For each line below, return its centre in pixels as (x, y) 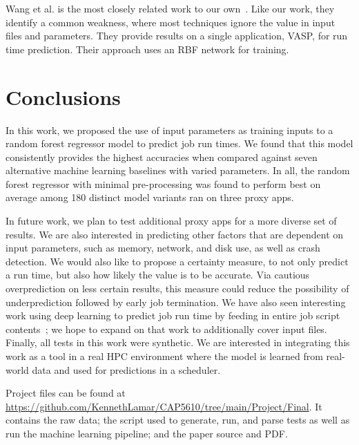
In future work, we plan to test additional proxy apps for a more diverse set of (171, 221)
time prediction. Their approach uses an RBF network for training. (147, 49)
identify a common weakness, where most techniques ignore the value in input (171, 22)
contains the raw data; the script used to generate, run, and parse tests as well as (178, 420)
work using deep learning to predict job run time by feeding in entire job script (173, 315)
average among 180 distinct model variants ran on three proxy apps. (150, 197)
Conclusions (63, 96)
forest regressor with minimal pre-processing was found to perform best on (163, 183)
